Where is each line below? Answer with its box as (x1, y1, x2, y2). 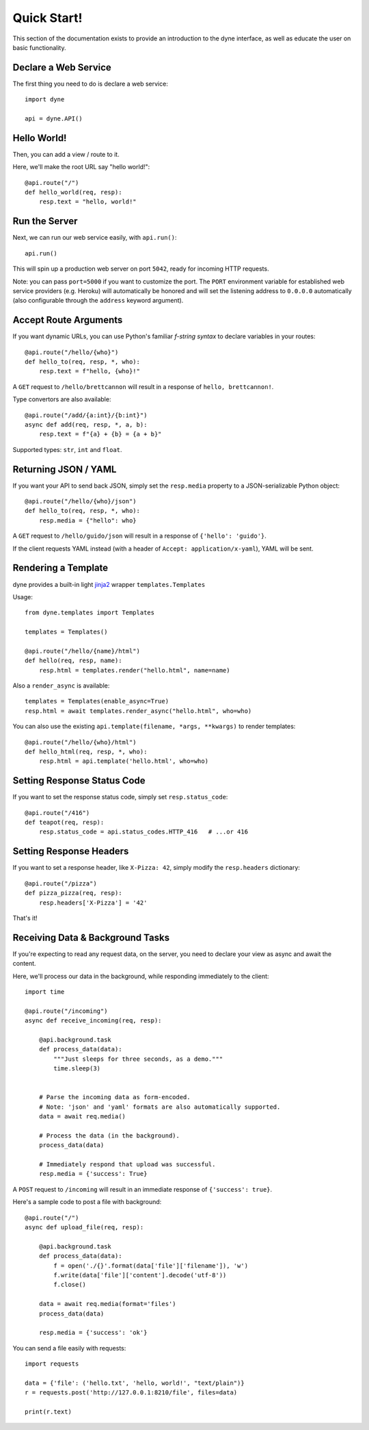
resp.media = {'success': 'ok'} (38, 1329, 148, 1337)
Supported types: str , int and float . (12, 445, 122, 453)
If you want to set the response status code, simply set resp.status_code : (12, 793, 228, 801)
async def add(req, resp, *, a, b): (25, 421, 148, 428)
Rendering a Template (12, 562, 109, 574)
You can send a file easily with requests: (12, 1344, 126, 1352)
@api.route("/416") (25, 809, 90, 816)
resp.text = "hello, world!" (38, 198, 137, 205)
